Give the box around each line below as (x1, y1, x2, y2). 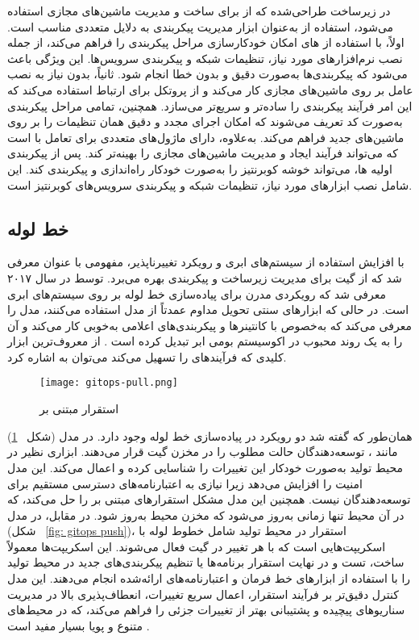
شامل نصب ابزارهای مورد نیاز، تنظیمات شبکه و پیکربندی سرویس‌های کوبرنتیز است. (7, 176, 413, 193)
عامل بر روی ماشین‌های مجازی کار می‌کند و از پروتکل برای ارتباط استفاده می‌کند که (7, 81, 413, 98)
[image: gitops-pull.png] (39, 377, 178, 389)
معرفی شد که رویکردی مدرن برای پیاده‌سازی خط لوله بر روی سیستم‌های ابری (7, 285, 387, 302)
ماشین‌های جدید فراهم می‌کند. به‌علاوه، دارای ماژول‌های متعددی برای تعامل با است (7, 128, 404, 145)
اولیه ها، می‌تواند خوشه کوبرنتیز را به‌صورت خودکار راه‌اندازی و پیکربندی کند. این (7, 160, 392, 177)
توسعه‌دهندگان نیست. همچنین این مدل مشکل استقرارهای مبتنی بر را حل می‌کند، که (7, 491, 411, 508)
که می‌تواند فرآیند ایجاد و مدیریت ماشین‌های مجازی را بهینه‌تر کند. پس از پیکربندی (7, 144, 398, 161)
